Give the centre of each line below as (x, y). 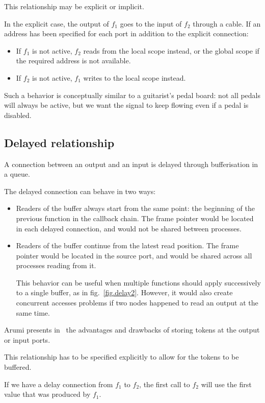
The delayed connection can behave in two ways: (80, 191)
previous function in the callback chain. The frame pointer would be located (135, 218)
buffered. (18, 367)
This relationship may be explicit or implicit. (74, 6)
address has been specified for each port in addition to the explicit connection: (126, 33)
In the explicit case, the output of (57, 23)
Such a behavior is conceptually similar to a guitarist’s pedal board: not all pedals (132, 95)
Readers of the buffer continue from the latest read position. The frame (127, 245)
